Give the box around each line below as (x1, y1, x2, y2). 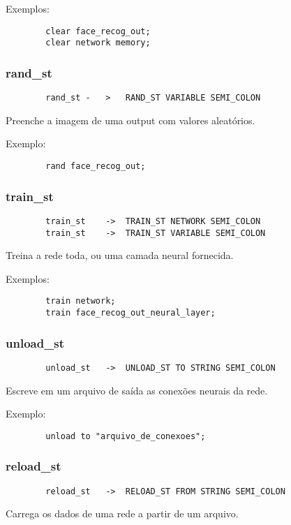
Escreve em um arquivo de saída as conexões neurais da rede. (6, 383, 268, 397)
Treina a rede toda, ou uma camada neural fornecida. (6, 248, 234, 262)
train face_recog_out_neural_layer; (45, 308, 216, 318)
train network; (45, 296, 116, 306)
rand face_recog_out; (45, 161, 146, 171)
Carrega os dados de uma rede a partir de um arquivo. (6, 506, 239, 521)
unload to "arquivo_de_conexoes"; (45, 431, 206, 441)
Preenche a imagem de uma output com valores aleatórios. (6, 112, 255, 127)
